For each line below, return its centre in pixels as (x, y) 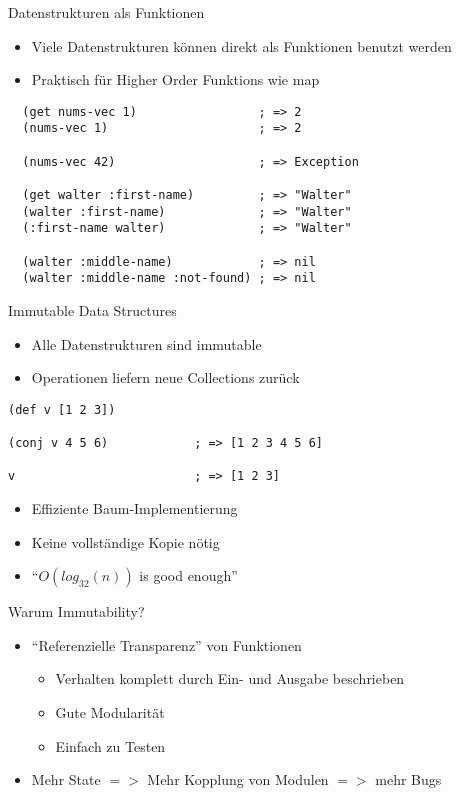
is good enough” (188, 575)
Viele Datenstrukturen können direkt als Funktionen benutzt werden (241, 45)
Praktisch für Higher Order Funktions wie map (175, 79)
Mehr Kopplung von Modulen (238, 779)
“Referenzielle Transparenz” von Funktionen (166, 644)
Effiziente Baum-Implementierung (134, 508)
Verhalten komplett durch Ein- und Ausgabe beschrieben (230, 678)
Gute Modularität (110, 712)
